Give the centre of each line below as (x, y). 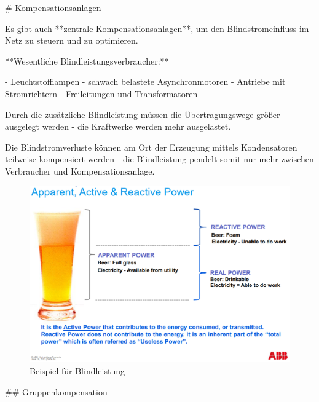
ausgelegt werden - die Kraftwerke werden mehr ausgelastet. (118, 126)
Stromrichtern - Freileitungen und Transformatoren (101, 93)
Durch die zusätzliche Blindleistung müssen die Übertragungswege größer (143, 114)
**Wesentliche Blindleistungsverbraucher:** (87, 61)
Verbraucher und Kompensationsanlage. (80, 171)
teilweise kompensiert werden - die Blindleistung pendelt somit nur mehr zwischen (159, 159)
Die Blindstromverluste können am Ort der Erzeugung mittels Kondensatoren (151, 147)
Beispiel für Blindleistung (77, 371)
